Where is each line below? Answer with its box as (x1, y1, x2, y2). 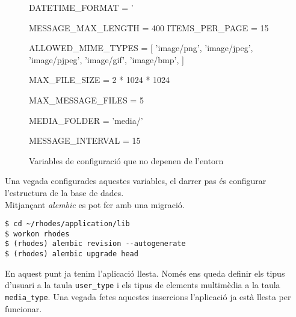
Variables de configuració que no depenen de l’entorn (29, 154, 224, 167)
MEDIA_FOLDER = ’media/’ (29, 114, 143, 126)
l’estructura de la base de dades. (5, 186, 124, 199)
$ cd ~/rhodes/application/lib (5, 220, 130, 229)
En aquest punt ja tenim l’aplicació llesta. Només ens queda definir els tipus (5, 266, 285, 279)
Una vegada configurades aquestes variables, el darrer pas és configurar (5, 174, 267, 187)
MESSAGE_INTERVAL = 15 (29, 134, 141, 147)
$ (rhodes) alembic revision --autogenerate (5, 239, 186, 248)
